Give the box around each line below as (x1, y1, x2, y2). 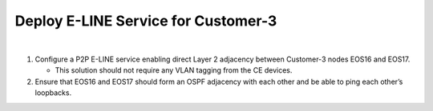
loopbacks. (34, 88, 72, 97)
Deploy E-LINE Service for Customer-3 (14, 12, 277, 30)
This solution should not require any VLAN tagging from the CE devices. (55, 65, 293, 75)
